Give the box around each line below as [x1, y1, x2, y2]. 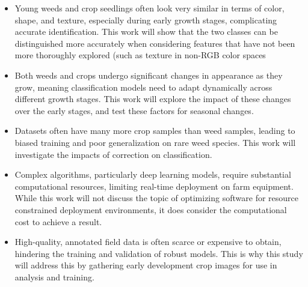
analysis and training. [14, 270, 94, 283]
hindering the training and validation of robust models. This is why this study [14, 247, 303, 259]
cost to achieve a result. [14, 215, 102, 228]
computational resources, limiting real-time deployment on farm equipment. [14, 180, 294, 192]
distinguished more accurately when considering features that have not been [14, 37, 295, 49]
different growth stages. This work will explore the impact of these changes [14, 92, 291, 105]
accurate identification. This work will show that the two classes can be [14, 25, 278, 38]
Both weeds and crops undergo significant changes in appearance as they [14, 68, 283, 81]
